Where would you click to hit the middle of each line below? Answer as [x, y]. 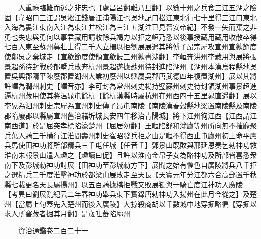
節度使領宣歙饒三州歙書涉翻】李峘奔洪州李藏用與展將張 [165, 56]
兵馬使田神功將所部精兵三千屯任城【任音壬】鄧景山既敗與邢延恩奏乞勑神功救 [130, 145]
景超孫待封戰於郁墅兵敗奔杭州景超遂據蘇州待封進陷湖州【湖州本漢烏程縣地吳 [130, 66]
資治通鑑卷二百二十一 [53, 231]
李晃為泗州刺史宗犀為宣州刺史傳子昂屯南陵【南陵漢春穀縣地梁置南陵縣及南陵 [130, 105]
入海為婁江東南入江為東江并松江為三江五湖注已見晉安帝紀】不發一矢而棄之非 [130, 27]
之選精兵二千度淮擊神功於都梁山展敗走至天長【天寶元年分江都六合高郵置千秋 [130, 174]
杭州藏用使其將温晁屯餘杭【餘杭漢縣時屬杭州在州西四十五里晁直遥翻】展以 [134, 96]
